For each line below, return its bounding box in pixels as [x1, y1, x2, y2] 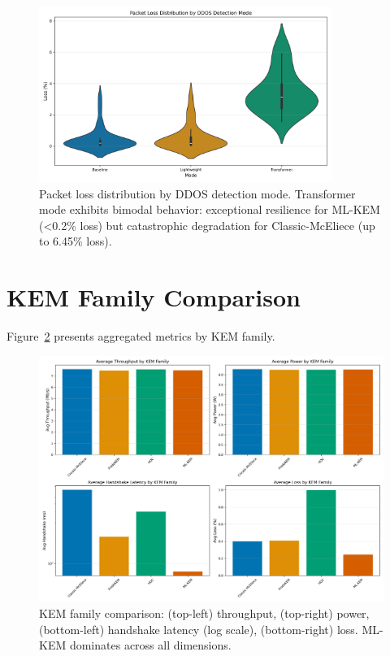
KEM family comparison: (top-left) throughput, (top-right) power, [39, 605, 370, 622]
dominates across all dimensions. [69, 636, 232, 654]
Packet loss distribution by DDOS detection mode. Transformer [39, 185, 356, 202]
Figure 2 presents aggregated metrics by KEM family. [6, 328, 275, 345]
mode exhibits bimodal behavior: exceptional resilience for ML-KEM [39, 201, 380, 218]
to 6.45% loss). [39, 232, 112, 250]
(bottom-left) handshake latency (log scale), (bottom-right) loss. [39, 620, 358, 637]
